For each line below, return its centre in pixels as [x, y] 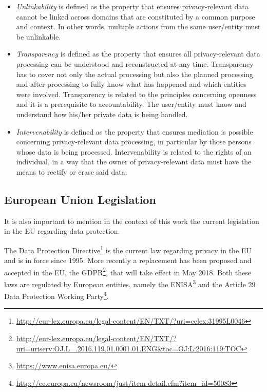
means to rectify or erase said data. [72, 171]
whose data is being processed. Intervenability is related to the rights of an [134, 151]
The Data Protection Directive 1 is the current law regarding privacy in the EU [128, 249]
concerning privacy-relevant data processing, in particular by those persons [134, 142]
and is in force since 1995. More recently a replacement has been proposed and [128, 260]
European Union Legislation [80, 199]
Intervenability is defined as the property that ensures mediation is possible [135, 131]
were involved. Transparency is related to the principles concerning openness [136, 94]
